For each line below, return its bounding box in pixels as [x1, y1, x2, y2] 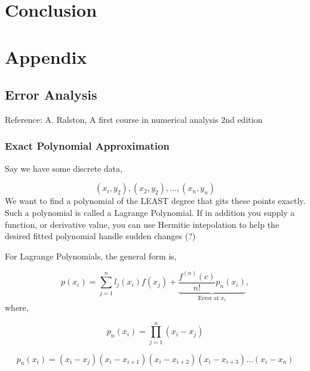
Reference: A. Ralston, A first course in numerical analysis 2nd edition [5, 113, 263, 125]
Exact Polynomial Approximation [5, 138, 170, 153]
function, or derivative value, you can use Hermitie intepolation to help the [5, 218, 280, 230]
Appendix [5, 44, 87, 69]
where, [5, 301, 29, 313]
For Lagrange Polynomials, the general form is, [5, 249, 177, 262]
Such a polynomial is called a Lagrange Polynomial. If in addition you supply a [5, 206, 295, 218]
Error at [198, 295, 219, 301]
